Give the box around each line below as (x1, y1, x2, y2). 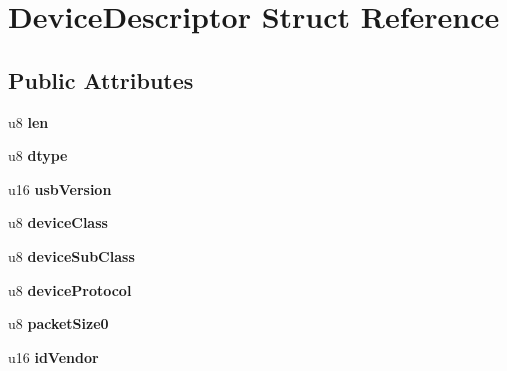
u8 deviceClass (8, 212, 108, 233)
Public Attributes (8, 64, 194, 95)
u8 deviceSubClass (8, 245, 135, 266)
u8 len (8, 111, 49, 132)
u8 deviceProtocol (8, 279, 132, 300)
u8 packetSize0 (8, 313, 109, 334)
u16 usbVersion (8, 178, 112, 199)
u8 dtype (8, 145, 68, 166)
